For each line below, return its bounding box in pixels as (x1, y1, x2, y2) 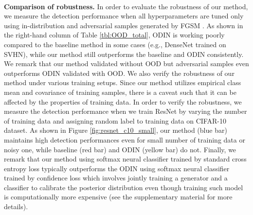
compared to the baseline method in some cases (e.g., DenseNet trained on (4, 39, 226, 49)
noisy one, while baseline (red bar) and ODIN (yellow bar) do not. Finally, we (4, 144, 236, 154)
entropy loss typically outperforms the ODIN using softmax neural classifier (4, 163, 230, 173)
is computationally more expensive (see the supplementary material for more (4, 192, 233, 202)
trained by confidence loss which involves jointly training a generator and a (4, 173, 228, 183)
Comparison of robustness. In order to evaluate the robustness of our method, (4, 1, 248, 11)
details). (4, 201, 28, 212)
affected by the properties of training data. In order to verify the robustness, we (4, 96, 242, 107)
